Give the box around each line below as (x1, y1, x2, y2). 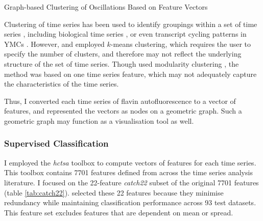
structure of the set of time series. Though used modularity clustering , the (4, 58, 239, 69)
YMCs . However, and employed (4, 38, 105, 49)
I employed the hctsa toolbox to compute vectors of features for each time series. (4, 157, 256, 168)
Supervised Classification (4, 137, 109, 150)
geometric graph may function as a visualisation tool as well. (4, 115, 194, 126)
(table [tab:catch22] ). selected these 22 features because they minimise (4, 187, 224, 198)
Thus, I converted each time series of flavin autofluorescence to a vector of (4, 95, 236, 106)
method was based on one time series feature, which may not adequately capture (4, 68, 257, 79)
